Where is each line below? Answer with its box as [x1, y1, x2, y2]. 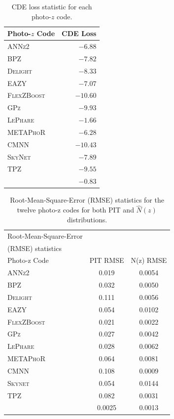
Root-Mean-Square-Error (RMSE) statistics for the [10, 195, 164, 205]
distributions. [67, 214, 107, 224]
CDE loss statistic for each [11, 1, 92, 11]
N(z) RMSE [131, 255, 167, 265]
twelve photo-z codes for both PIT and [17, 205, 134, 215]
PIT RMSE [89, 255, 124, 265]
